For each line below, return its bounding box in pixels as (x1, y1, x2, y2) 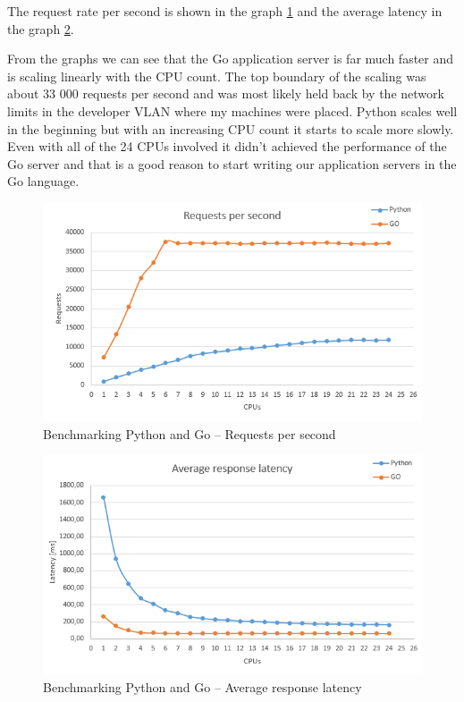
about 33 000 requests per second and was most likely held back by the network (7, 84, 444, 103)
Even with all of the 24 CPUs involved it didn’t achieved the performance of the (7, 137, 447, 156)
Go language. (7, 172, 80, 190)
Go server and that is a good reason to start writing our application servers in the (7, 154, 457, 173)
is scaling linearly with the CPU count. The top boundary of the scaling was (7, 66, 426, 85)
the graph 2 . (7, 19, 74, 38)
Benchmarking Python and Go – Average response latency (43, 677, 362, 696)
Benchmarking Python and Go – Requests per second (43, 424, 336, 443)
